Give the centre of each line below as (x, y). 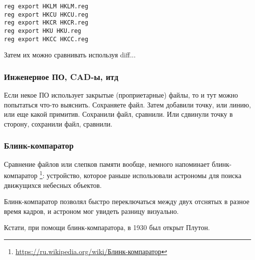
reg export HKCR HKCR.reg (46, 23)
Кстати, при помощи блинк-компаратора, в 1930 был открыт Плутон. (107, 227)
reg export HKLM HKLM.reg (46, 6)
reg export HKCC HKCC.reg (46, 39)
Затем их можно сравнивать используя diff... (70, 55)
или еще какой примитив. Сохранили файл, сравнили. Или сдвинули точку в (118, 114)
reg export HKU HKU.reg (43, 31)
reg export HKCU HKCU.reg (46, 14)
